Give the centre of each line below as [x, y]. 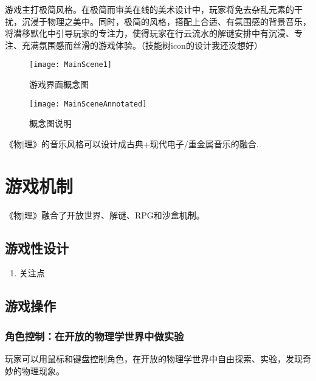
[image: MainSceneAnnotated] [88, 104]
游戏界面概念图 [59, 84]
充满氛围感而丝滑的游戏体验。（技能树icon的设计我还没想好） [142, 45]
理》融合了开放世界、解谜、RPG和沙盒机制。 [114, 215]
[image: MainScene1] [71, 65]
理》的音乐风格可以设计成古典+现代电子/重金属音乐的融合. [141, 143]
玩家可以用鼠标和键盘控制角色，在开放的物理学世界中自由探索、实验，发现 [154, 358]
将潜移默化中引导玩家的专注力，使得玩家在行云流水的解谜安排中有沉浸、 [149, 33]
